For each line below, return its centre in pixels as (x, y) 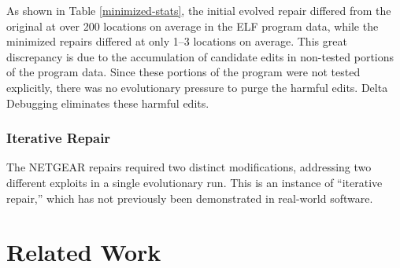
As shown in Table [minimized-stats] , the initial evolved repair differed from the (199, 10)
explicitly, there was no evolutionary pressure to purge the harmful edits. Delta (197, 87)
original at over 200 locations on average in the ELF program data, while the (193, 26)
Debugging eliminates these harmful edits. (108, 103)
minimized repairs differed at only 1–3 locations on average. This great (177, 41)
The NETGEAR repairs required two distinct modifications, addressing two (189, 167)
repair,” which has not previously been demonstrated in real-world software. (190, 198)
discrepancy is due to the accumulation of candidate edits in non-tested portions (200, 56)
